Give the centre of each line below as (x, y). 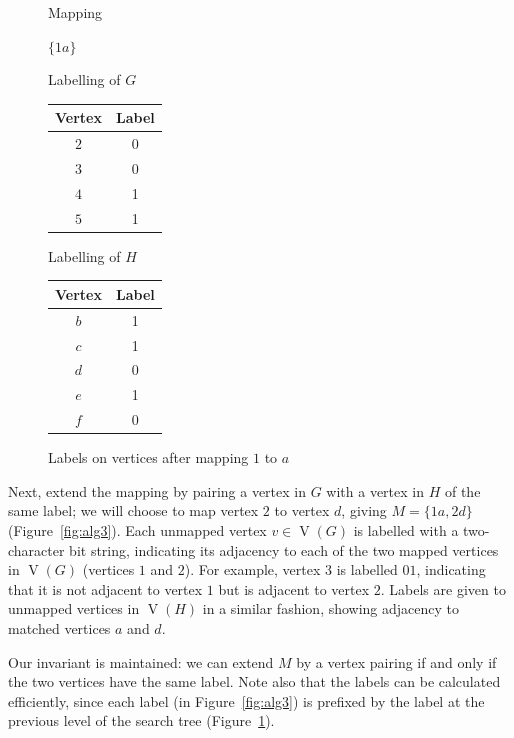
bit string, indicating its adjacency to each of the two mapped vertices (284, 549)
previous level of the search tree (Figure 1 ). (141, 720)
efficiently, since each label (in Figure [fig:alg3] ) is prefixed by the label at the (246, 700)
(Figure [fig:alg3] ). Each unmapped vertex (137, 529)
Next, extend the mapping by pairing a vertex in (157, 490)
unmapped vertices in (74, 608)
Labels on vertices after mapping (148, 457)
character (36, 549)
